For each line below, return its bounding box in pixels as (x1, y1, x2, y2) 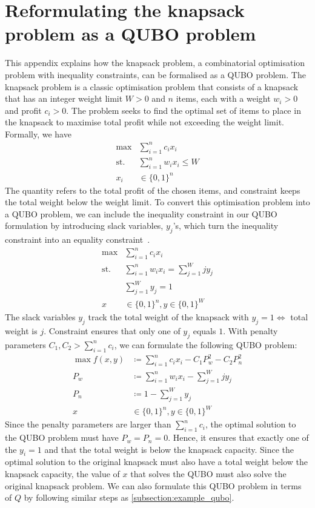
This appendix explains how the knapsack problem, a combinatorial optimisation (5, 56, 305, 69)
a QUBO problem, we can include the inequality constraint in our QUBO (5, 207, 277, 220)
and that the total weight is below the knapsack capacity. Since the (44, 443, 294, 455)
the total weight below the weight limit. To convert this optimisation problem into (5, 196, 310, 208)
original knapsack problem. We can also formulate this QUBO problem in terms (5, 479, 302, 492)
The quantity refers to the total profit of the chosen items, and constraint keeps (5, 183, 300, 196)
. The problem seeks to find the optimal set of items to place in (66, 104, 301, 116)
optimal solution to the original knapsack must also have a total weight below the (5, 455, 308, 468)
